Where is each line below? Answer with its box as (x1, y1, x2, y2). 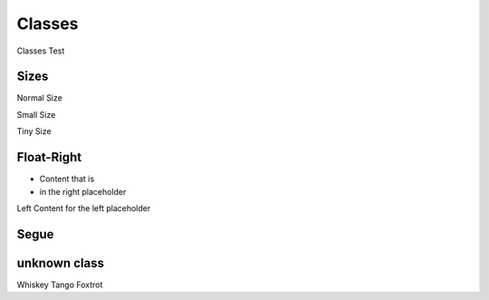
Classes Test (16, 45, 65, 56)
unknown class (16, 255, 104, 271)
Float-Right (16, 150, 81, 165)
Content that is (39, 173, 95, 185)
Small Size (16, 109, 56, 120)
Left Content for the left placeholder (16, 202, 151, 213)
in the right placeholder (39, 186, 127, 197)
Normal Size (16, 92, 62, 103)
